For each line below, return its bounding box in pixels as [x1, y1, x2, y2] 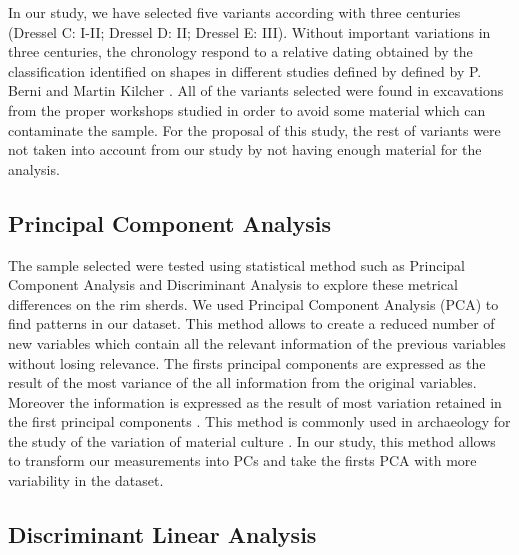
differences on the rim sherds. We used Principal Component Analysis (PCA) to [8, 293, 499, 314]
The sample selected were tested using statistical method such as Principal [8, 254, 465, 275]
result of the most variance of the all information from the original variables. [8, 372, 477, 393]
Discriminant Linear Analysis [8, 519, 317, 550]
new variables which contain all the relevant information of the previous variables [8, 332, 506, 353]
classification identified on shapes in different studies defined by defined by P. [8, 60, 482, 81]
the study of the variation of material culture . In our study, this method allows [8, 430, 496, 451]
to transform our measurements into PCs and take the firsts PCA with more [8, 450, 477, 471]
